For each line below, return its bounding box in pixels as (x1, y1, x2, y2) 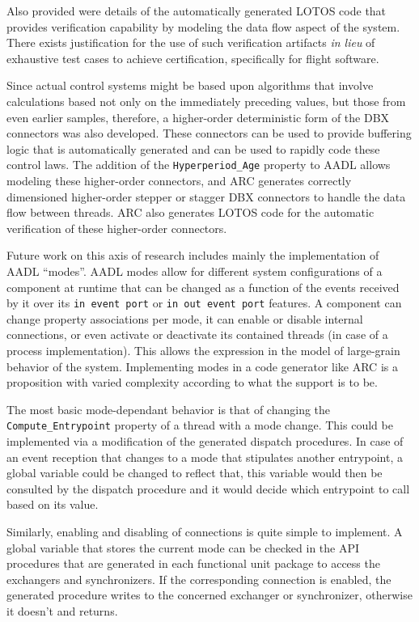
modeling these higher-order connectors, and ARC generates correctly (6, 172, 352, 188)
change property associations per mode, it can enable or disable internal (6, 310, 363, 327)
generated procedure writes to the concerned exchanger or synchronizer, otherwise (6, 586, 413, 603)
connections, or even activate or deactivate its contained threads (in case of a (6, 326, 388, 343)
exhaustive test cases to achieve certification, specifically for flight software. (6, 49, 379, 66)
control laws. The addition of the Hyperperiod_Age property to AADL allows (6, 156, 391, 173)
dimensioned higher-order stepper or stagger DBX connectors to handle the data (6, 188, 406, 205)
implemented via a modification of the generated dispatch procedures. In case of (6, 433, 404, 450)
